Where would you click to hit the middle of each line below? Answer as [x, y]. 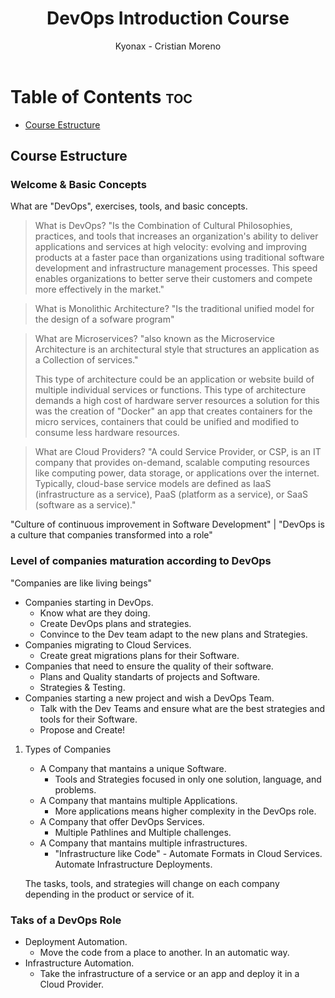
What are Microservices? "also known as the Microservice [154, 339]
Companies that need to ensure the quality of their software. [149, 666]
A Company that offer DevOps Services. [122, 821]
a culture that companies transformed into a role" [111, 535]
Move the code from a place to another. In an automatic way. [164, 952]
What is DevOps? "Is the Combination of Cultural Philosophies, [163, 226]
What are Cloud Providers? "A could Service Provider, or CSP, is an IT [178, 452]
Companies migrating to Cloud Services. [108, 644]
